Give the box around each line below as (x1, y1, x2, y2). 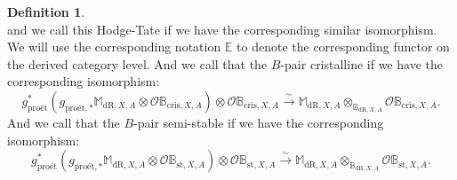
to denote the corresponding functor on (237, 37, 450, 56)
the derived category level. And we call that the (7, 54, 268, 73)
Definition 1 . (7, 3, 85, 20)
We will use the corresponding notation (7, 37, 221, 56)
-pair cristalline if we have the (280, 54, 443, 73)
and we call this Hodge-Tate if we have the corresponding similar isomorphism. (7, 20, 437, 38)
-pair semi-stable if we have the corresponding (133, 113, 384, 131)
